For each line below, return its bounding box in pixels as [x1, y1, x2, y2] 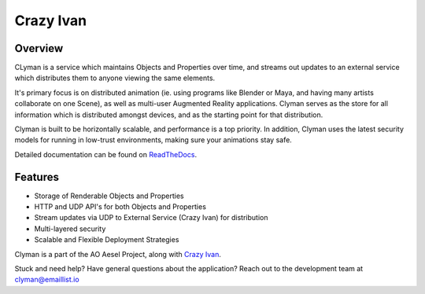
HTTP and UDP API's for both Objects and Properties [34, 202, 206, 211]
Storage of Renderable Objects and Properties [34, 191, 184, 200]
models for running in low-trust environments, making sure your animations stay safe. [14, 135, 293, 145]
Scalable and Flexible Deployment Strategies [34, 235, 179, 244]
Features [14, 170, 59, 184]
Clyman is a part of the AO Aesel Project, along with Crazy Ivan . [14, 249, 222, 259]
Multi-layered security [34, 224, 106, 233]
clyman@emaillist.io [14, 275, 79, 285]
